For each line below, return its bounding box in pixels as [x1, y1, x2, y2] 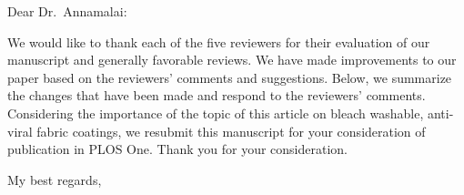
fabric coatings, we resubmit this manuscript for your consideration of [36, 121, 426, 140]
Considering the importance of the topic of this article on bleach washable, [7, 103, 424, 122]
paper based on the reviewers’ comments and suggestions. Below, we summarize [7, 67, 452, 87]
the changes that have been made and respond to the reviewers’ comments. [7, 86, 426, 105]
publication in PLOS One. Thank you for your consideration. [7, 139, 348, 159]
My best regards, [7, 169, 102, 189]
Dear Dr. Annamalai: [7, 2, 127, 20]
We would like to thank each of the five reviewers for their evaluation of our [7, 32, 430, 51]
